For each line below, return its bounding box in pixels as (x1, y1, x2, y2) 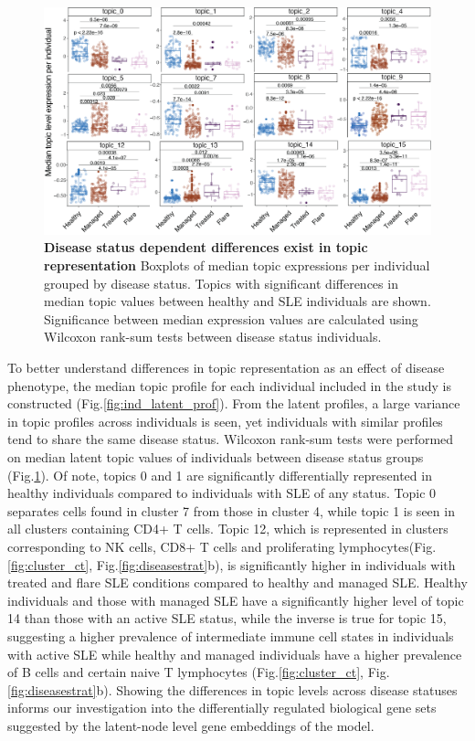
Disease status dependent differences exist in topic (44, 238, 368, 257)
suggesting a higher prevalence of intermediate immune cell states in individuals (7, 626, 454, 645)
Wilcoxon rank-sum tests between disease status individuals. (44, 327, 382, 346)
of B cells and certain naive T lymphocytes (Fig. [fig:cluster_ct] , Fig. (7, 662, 390, 682)
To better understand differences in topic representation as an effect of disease (7, 358, 445, 376)
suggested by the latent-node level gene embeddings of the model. (7, 715, 375, 735)
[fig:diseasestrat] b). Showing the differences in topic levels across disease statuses (7, 680, 458, 699)
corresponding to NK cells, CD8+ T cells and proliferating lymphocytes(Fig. (7, 536, 437, 556)
